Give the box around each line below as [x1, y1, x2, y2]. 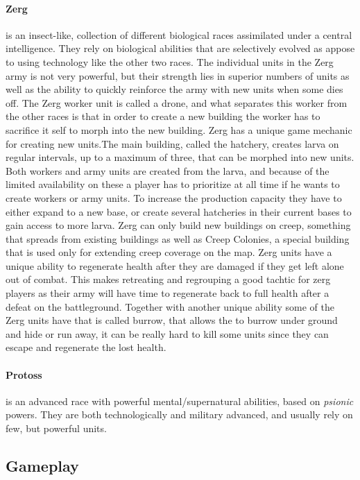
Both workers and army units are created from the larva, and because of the [6, 163, 329, 178]
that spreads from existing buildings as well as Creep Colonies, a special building [6, 231, 350, 246]
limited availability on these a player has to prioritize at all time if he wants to [6, 177, 340, 191]
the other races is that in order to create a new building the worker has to [6, 109, 320, 123]
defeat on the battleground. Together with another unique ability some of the [6, 299, 334, 314]
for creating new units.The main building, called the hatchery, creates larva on [6, 136, 339, 151]
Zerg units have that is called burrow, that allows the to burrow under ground [6, 313, 338, 327]
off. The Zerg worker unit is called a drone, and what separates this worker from [6, 95, 348, 110]
